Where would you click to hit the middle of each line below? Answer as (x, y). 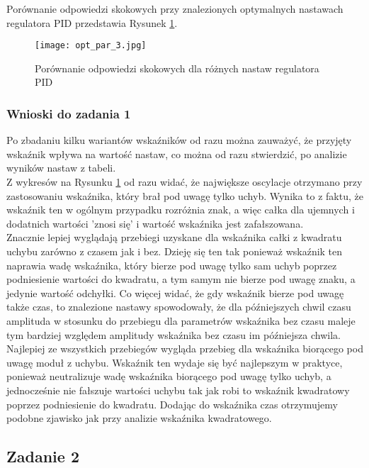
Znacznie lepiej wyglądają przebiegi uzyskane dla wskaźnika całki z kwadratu (174, 237)
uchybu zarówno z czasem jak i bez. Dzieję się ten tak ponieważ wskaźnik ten (175, 251)
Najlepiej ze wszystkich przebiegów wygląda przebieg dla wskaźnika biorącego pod (185, 349)
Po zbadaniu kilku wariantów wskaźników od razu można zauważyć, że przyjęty (179, 140)
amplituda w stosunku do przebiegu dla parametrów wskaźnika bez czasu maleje (181, 320)
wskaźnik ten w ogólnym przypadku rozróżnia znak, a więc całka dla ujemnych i (181, 210)
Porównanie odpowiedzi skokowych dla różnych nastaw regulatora (177, 68)
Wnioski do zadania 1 (69, 113)
